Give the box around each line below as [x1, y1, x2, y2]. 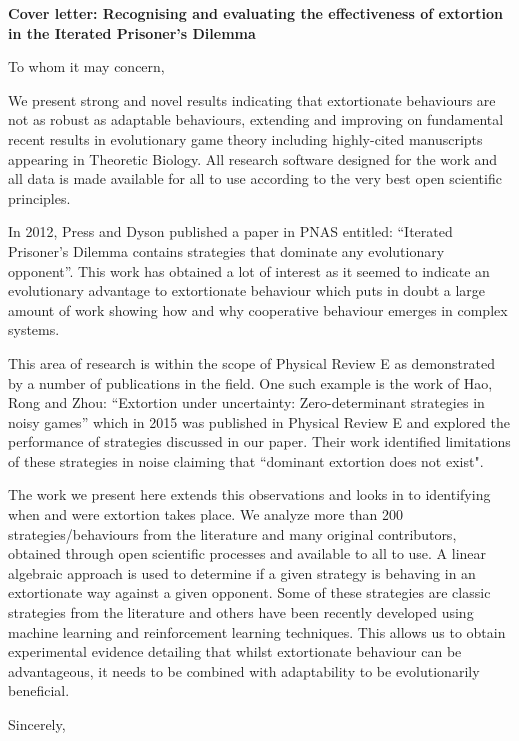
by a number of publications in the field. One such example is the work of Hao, [8, 372, 493, 393]
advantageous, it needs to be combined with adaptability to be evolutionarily [8, 660, 480, 681]
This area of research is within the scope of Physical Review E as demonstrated [8, 352, 495, 373]
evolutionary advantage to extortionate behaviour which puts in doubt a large [8, 280, 486, 301]
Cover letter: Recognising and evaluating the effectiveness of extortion [8, 3, 504, 23]
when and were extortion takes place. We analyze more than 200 [8, 504, 403, 525]
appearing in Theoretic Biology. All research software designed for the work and [8, 148, 498, 169]
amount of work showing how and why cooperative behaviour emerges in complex [8, 299, 508, 320]
